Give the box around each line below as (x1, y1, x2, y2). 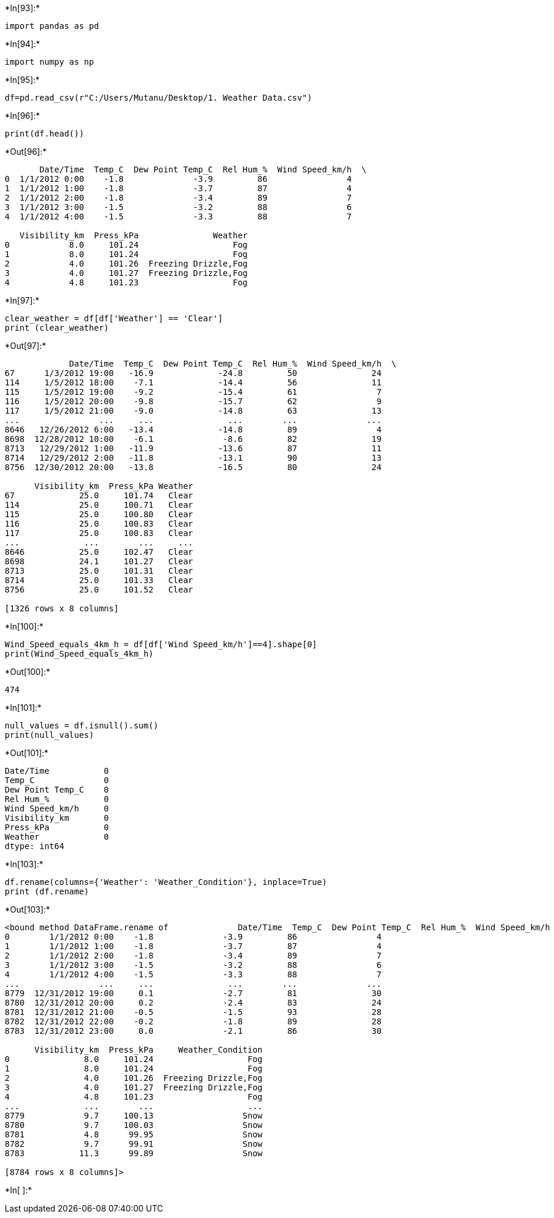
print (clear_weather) (5, 323, 109, 332)
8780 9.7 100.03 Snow (5, 1120, 263, 1130)
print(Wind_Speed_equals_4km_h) (5, 649, 153, 658)
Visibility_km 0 (5, 813, 109, 823)
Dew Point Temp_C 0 (5, 785, 109, 794)
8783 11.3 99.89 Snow (5, 1149, 263, 1158)
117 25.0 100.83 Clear (5, 528, 193, 538)
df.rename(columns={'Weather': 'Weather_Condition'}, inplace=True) (5, 877, 327, 887)
